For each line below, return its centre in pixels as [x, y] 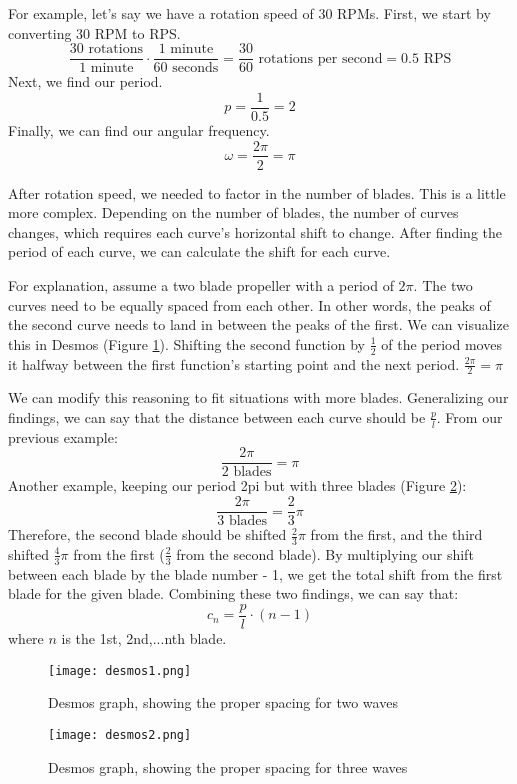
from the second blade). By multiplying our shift [325, 553]
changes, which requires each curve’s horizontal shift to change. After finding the [255, 231]
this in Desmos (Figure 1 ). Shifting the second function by [186, 343]
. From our [469, 416]
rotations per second [320, 58]
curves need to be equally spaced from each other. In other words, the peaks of [249, 304]
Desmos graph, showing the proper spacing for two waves [223, 702]
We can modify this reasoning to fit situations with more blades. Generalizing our [258, 397]
